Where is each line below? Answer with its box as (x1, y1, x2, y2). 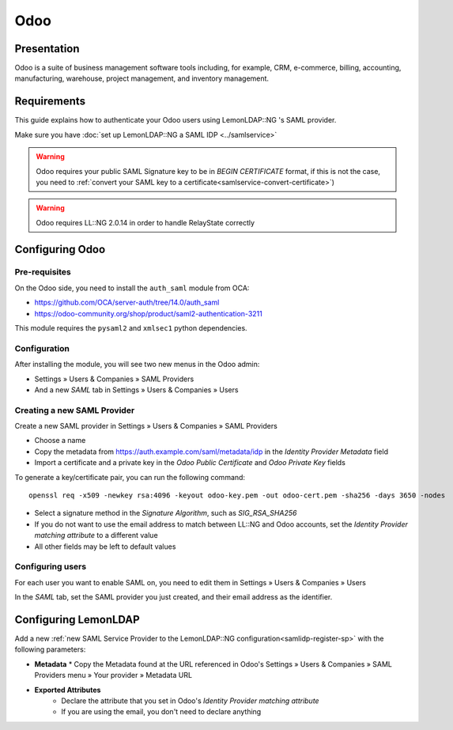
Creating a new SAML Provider (14, 404, 135, 415)
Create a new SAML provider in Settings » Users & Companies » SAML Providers (14, 422, 278, 431)
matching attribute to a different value (34, 531, 158, 540)
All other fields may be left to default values (34, 542, 176, 551)
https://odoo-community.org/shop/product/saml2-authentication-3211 (34, 308, 262, 318)
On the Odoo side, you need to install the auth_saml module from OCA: (14, 283, 250, 293)
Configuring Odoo (14, 242, 106, 256)
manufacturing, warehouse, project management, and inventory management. (14, 74, 269, 83)
